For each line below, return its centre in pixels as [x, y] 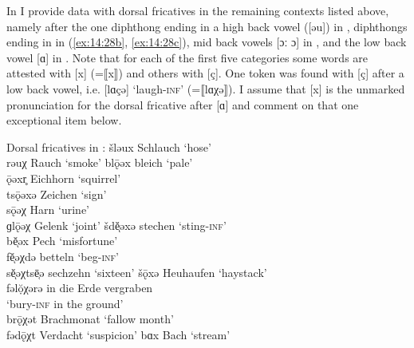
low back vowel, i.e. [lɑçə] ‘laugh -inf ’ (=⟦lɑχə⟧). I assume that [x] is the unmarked [206, 88]
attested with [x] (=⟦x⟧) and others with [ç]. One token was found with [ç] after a [205, 73]
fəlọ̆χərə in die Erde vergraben [80, 288]
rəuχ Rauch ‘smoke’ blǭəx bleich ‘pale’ [100, 162]
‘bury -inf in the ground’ [65, 303]
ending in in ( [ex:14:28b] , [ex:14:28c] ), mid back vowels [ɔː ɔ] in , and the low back [207, 42]
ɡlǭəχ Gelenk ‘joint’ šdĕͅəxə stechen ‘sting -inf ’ [116, 225]
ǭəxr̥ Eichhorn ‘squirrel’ [64, 178]
